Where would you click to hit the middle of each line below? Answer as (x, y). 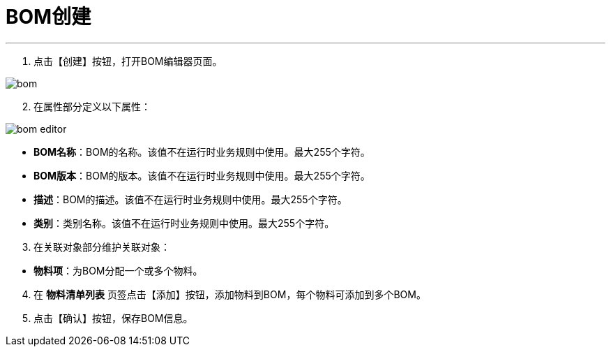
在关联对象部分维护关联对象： (102, 247)
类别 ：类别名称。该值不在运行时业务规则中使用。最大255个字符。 (184, 223)
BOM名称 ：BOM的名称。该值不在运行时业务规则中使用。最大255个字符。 (202, 152)
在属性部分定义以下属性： (92, 106)
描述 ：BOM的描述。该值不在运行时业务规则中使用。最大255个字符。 (190, 199)
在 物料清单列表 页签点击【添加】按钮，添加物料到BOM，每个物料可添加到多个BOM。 (230, 294)
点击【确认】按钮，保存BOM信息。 (113, 318)
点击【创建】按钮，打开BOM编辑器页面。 (128, 61)
